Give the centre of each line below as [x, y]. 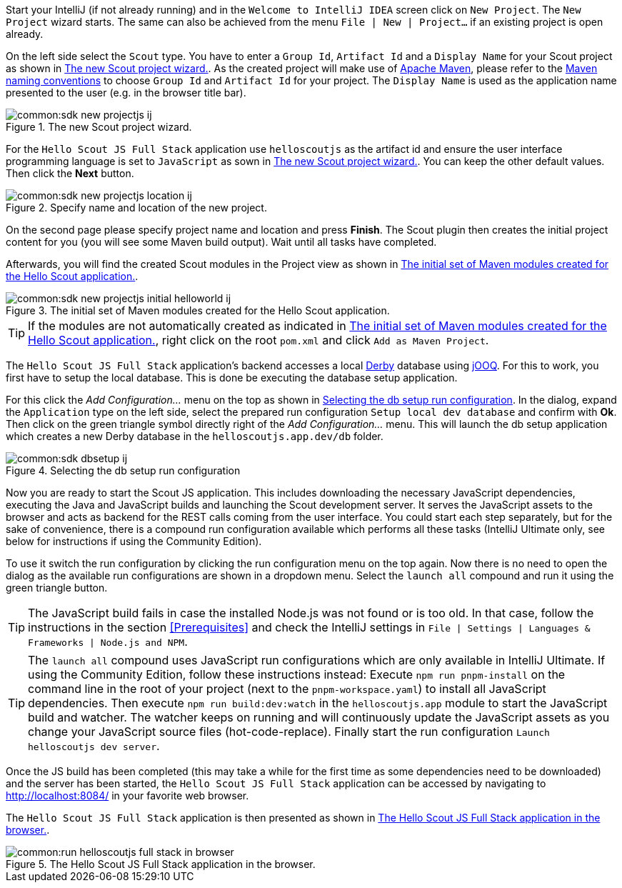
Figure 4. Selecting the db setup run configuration [123, 470]
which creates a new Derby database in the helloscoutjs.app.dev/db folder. [195, 436]
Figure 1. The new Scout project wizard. [99, 127]
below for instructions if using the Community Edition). [134, 541]
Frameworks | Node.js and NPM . [108, 642]
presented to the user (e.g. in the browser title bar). [126, 93]
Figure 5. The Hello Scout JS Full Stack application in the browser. [161, 864]
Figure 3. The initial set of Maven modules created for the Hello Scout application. [198, 310]
